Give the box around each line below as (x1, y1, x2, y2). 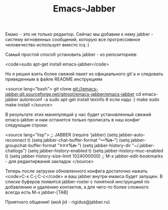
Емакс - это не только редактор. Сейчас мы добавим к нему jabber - (5, 31, 153, 37)
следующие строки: (5, 122, 48, 128)
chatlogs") (5, 148, 27, 154)
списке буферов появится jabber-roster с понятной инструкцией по (5, 178, 150, 185)
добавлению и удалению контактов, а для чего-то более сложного (5, 184, 149, 190)
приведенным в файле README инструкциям (5, 76, 103, 82)
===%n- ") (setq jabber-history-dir (59, 142, 131, 148)
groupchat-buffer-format (5, 142, 57, 148)
